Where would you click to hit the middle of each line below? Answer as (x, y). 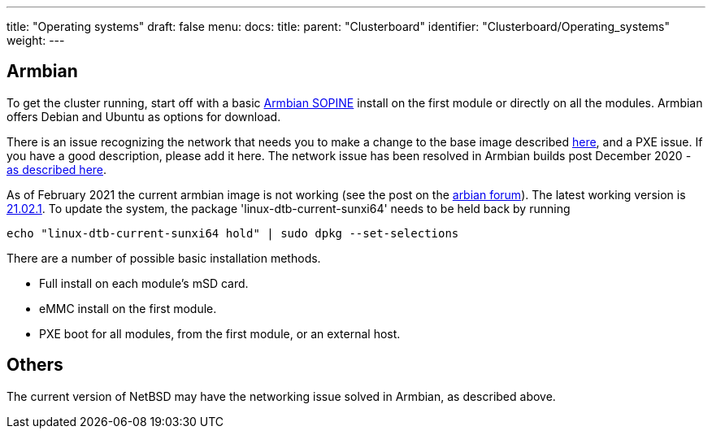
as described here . (57, 169)
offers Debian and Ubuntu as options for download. (144, 116)
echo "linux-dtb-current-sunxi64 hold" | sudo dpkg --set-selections (233, 233)
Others (35, 365)
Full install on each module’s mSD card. (144, 283)
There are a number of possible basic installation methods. (164, 258)
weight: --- (36, 40)
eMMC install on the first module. (128, 308)
